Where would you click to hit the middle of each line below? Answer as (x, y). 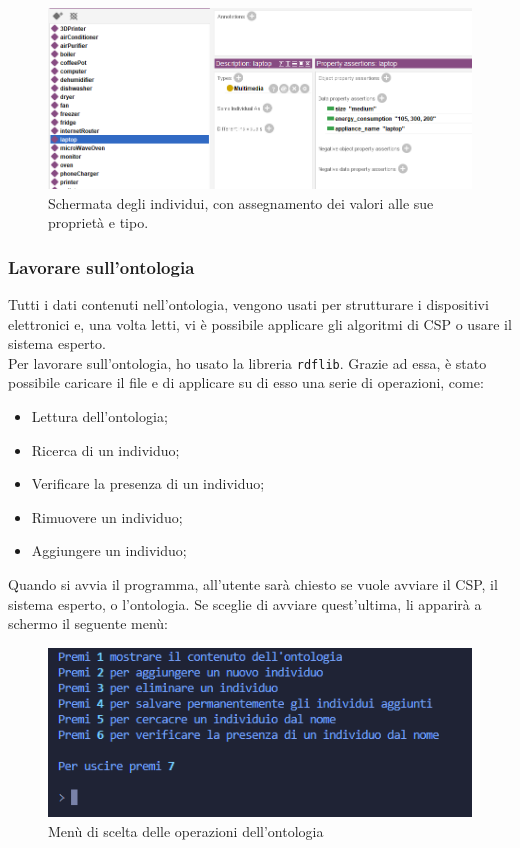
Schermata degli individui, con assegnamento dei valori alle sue (241, 202)
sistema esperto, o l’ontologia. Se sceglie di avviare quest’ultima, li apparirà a (245, 603)
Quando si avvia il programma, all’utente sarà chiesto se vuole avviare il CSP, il (253, 583)
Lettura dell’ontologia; (99, 416)
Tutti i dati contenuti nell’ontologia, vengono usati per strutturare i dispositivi (248, 303)
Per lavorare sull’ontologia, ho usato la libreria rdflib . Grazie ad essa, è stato (247, 362)
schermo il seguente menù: (88, 623)
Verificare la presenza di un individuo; (148, 483)
